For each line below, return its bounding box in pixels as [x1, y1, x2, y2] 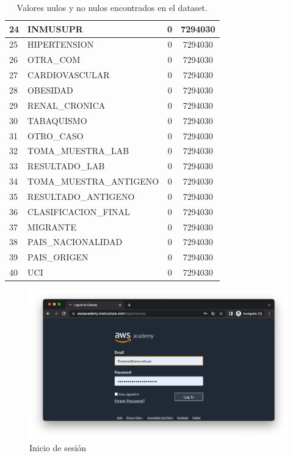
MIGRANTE [27, 220, 76, 233]
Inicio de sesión [29, 441, 87, 454]
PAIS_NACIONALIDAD [27, 235, 123, 248]
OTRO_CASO [27, 129, 84, 142]
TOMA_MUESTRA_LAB [27, 144, 129, 157]
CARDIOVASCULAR [27, 68, 110, 81]
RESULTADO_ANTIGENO [27, 189, 135, 202]
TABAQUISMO [27, 114, 87, 127]
